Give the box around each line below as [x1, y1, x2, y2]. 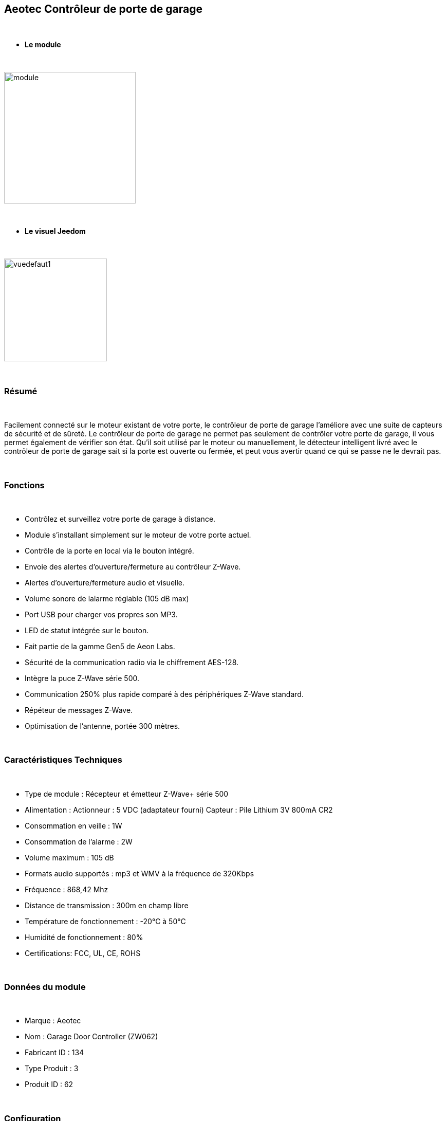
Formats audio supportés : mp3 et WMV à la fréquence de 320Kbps [25, 869, 254, 878]
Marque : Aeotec [25, 1016, 81, 1025]
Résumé [4, 385, 38, 396]
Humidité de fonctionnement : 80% [25, 932, 143, 942]
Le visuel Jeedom [25, 227, 86, 236]
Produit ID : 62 [25, 1080, 73, 1089]
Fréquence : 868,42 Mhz [25, 885, 108, 894]
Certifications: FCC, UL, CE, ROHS [25, 948, 141, 958]
